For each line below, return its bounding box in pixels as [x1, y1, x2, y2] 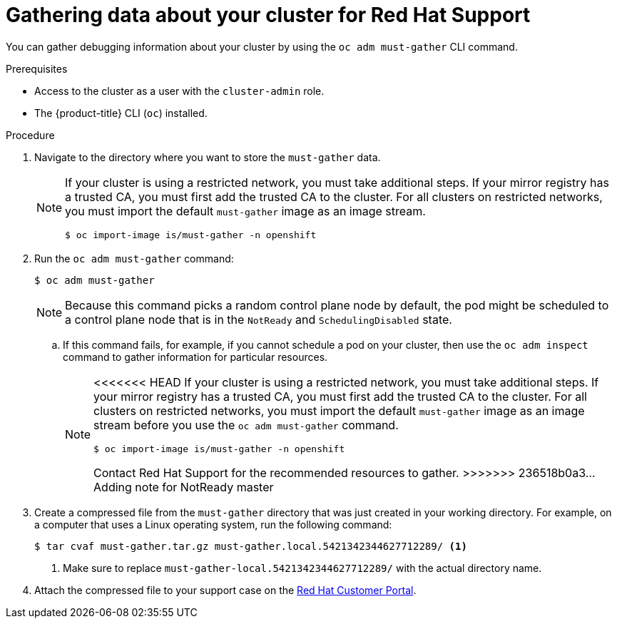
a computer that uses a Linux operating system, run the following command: [34, 518, 392, 531]
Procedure [6, 128, 55, 141]
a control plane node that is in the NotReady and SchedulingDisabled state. [65, 312, 452, 327]
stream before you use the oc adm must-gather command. [93, 417, 399, 432]
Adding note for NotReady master [93, 479, 274, 494]
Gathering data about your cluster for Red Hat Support [6, 3, 531, 27]
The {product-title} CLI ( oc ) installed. [34, 106, 208, 119]
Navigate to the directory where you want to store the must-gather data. [34, 150, 381, 163]
